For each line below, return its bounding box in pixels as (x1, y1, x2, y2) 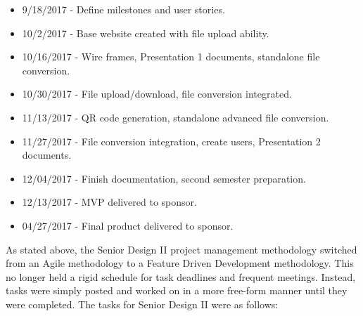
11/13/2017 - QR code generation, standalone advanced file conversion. (22, 110, 329, 124)
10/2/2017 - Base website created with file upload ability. (22, 25, 269, 40)
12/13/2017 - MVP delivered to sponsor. (22, 195, 197, 209)
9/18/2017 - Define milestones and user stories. (22, 2, 225, 16)
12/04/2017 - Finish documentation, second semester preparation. (22, 171, 306, 185)
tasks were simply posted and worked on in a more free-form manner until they (6, 283, 348, 298)
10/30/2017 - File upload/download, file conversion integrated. (22, 86, 292, 101)
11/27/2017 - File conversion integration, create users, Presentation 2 (22, 133, 321, 148)
